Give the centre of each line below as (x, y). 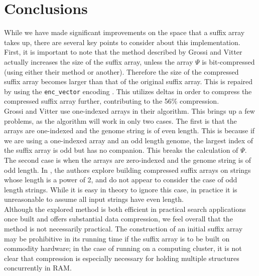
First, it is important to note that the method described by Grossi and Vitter (123, 52)
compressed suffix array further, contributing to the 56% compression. (112, 101)
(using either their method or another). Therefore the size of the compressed (121, 71)
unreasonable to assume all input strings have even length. (94, 199)
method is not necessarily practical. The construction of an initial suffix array (123, 229)
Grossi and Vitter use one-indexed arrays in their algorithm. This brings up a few (129, 110)
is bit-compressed (228, 61)
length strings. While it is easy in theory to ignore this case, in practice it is (121, 189)
